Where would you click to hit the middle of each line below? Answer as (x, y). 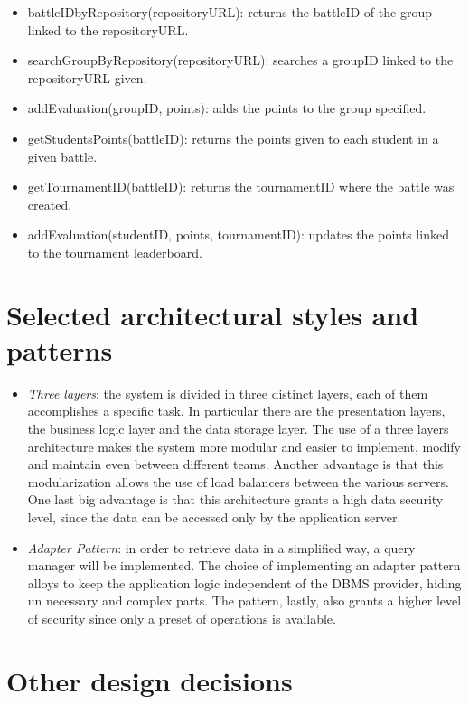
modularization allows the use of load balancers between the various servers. (238, 481)
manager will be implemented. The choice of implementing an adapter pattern (244, 565)
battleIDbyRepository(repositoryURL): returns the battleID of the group (230, 12)
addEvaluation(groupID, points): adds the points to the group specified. (227, 108)
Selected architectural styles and (213, 314)
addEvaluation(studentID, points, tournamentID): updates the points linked (238, 235)
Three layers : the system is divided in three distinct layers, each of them (228, 393)
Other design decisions (150, 680)
